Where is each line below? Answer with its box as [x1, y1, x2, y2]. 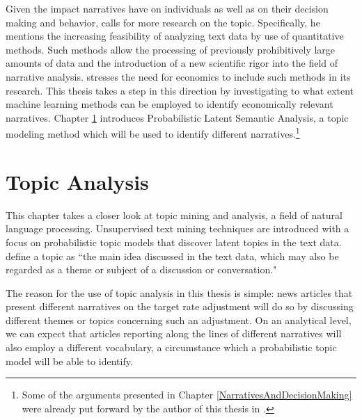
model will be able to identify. [6, 353, 133, 368]
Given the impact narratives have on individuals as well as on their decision [6, 1, 329, 15]
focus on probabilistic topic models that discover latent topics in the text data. [6, 234, 342, 249]
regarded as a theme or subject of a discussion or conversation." [6, 262, 277, 277]
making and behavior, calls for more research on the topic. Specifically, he [6, 15, 320, 29]
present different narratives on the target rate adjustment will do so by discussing [6, 299, 354, 314]
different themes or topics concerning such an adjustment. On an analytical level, [6, 312, 352, 327]
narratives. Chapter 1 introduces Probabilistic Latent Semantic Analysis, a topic [6, 110, 349, 124]
